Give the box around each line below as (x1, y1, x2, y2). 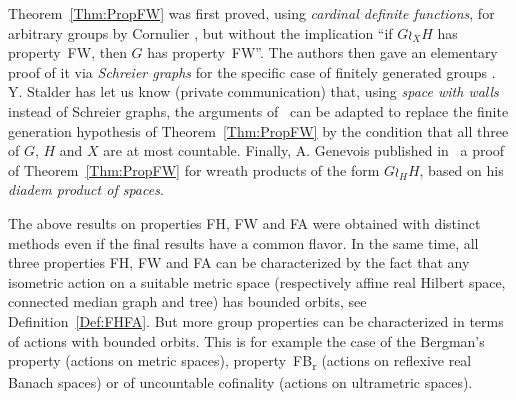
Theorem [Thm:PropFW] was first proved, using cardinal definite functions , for (8, 3, 495, 23)
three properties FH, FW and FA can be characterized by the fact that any (8, 252, 470, 273)
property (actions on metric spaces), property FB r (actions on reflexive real (8, 350, 472, 373)
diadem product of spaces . (8, 179, 164, 200)
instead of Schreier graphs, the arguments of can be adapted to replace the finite (8, 100, 509, 121)
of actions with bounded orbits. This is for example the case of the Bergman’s (8, 330, 485, 351)
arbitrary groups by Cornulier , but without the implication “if (8, 22, 393, 43)
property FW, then (8, 42, 127, 63)
